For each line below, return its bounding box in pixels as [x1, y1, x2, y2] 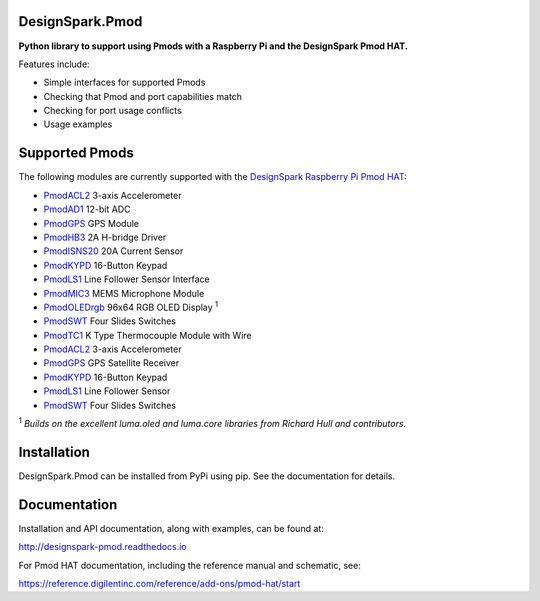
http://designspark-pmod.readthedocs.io [18, 541, 187, 553]
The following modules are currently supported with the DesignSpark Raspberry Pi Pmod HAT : [18, 171, 407, 183]
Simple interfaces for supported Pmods [43, 76, 206, 89]
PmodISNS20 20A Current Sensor [43, 245, 184, 257]
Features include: [18, 58, 90, 70]
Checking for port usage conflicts [43, 105, 182, 117]
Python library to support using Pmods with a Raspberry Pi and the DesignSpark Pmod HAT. [18, 40, 409, 52]
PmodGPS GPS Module [43, 217, 140, 229]
